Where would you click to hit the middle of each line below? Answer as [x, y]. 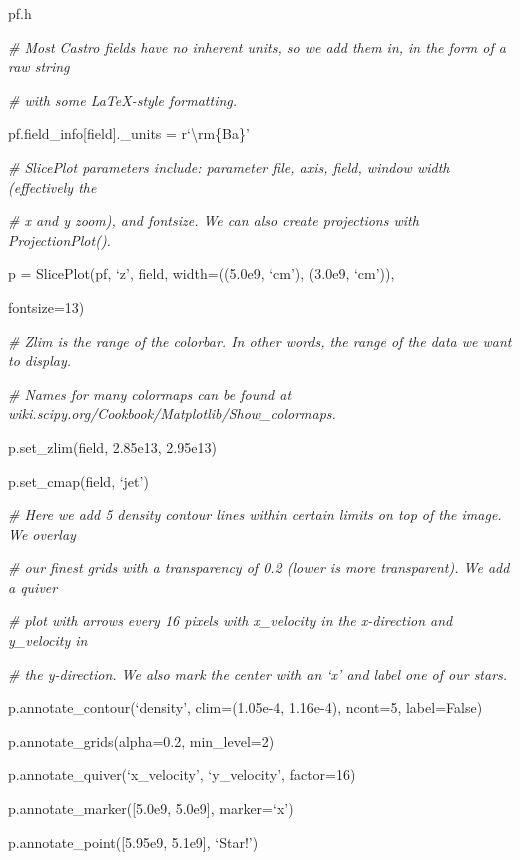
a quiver [33, 586]
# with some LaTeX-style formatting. [123, 99]
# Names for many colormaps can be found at [150, 393]
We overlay [42, 533]
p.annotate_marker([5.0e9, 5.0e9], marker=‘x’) [151, 808]
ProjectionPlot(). [59, 239]
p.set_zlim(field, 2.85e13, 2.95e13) [112, 446]
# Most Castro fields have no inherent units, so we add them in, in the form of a [257, 46]
